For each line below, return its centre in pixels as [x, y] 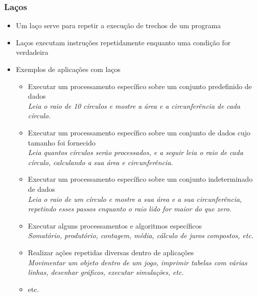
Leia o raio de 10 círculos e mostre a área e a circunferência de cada [134, 105]
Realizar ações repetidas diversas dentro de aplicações [111, 252]
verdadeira [32, 52]
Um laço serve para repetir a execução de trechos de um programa [118, 25]
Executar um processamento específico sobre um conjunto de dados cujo [139, 132]
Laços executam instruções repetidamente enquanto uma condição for [123, 42]
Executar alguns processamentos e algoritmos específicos [115, 225]
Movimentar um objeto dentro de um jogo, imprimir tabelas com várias [138, 262]
